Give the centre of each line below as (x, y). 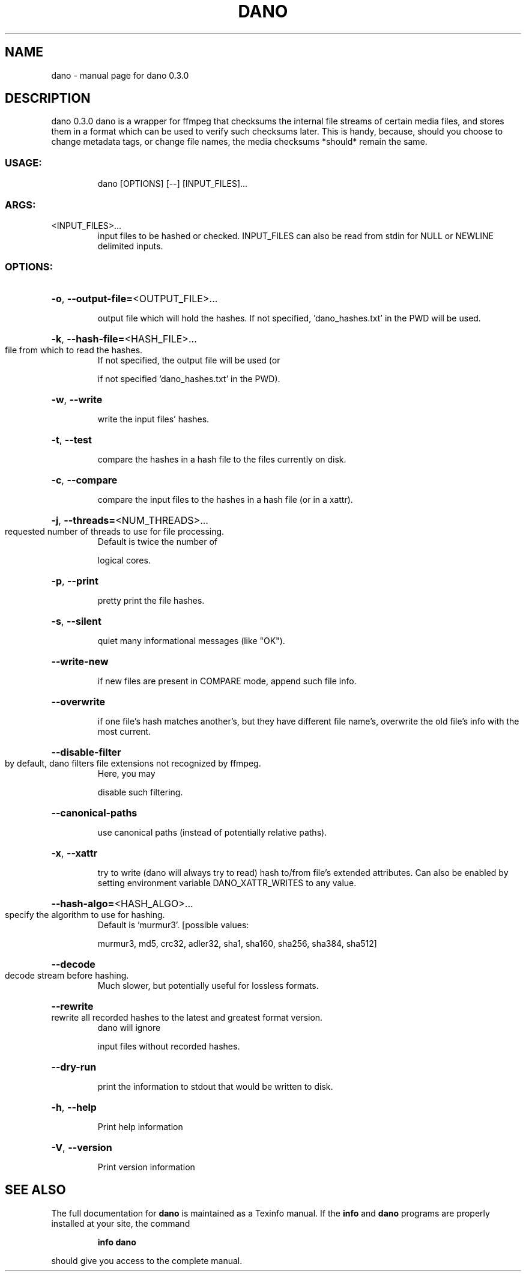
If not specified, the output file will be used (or (189, 360)
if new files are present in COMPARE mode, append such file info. (227, 681)
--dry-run (74, 1067)
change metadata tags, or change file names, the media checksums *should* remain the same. (239, 142)
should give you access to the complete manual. (147, 1260)
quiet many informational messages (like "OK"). (191, 640)
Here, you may (126, 773)
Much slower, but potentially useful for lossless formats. (208, 985)
